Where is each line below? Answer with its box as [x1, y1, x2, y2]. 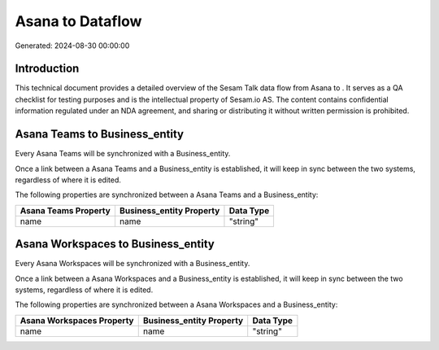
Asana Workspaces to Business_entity [15, 237, 215, 252]
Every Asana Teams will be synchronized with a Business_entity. [15, 149, 231, 159]
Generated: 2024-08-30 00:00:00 [15, 41, 130, 50]
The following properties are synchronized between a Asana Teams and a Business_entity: [15, 190, 319, 199]
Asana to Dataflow [15, 12, 142, 30]
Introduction [15, 62, 80, 76]
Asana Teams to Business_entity [15, 127, 185, 142]
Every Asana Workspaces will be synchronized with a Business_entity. [15, 259, 250, 269]
